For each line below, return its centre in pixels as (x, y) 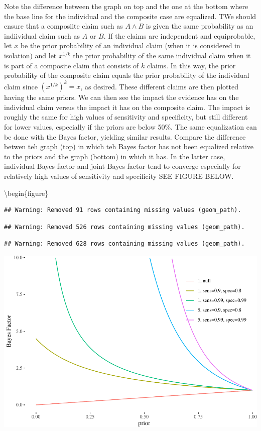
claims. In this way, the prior (191, 65)
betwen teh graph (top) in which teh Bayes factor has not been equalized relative (129, 146)
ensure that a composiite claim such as (63, 26)
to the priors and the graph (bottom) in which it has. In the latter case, (115, 156)
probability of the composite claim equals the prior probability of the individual (127, 75)
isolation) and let (30, 55)
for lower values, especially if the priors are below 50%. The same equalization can (130, 127)
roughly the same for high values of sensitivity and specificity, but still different (126, 117)
